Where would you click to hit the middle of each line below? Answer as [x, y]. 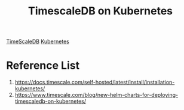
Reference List [43, 65]
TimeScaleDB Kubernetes [38, 42]
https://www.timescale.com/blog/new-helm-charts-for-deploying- [96, 95]
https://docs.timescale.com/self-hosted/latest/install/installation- [95, 82]
